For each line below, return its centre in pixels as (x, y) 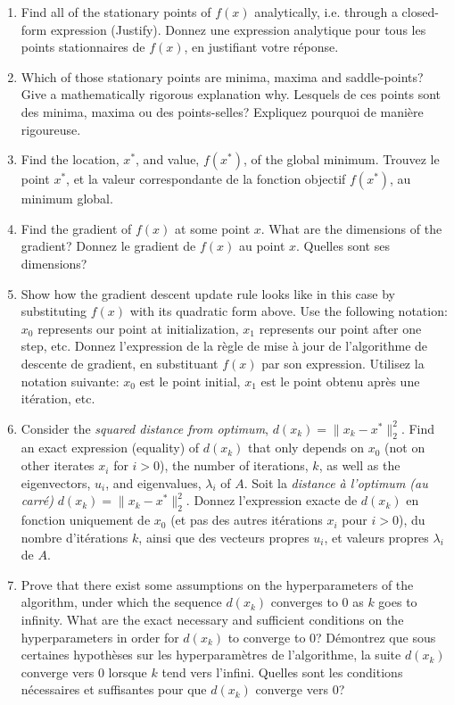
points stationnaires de (83, 47)
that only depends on (306, 448)
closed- (420, 12)
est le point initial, (190, 381)
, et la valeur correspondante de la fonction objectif (206, 179)
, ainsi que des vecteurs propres (224, 537)
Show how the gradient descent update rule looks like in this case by (208, 293)
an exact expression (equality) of (110, 448)
